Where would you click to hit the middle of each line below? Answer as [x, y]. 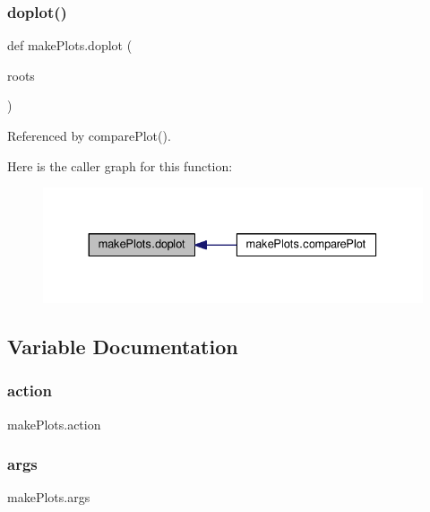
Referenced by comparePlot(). [89, 135]
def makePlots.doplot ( [70, 45]
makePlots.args [49, 497]
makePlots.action [54, 424]
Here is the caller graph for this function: [120, 165]
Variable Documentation [123, 346]
